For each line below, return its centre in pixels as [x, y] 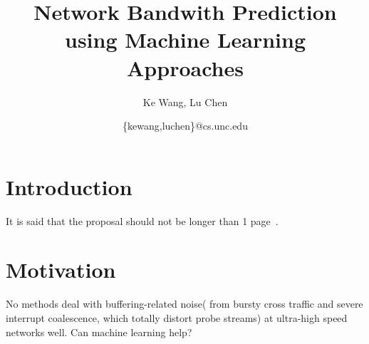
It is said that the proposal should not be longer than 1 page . [142, 220]
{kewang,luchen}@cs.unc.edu [185, 126]
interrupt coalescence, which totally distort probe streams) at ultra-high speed [177, 317]
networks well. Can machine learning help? [99, 332]
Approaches [185, 67]
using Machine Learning [185, 40]
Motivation [61, 270]
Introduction [69, 186]
